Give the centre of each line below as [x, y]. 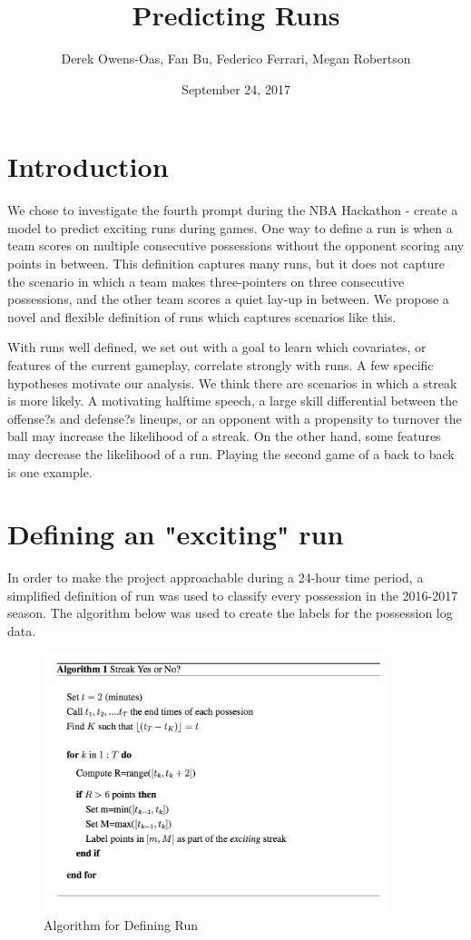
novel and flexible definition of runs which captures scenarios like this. [202, 316]
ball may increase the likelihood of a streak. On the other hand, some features [224, 436]
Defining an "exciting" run [176, 534]
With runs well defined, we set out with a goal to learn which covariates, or [217, 347]
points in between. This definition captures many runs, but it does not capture [226, 264]
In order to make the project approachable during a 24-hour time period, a [216, 578]
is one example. [50, 471]
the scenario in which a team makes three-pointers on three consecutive [206, 281]
